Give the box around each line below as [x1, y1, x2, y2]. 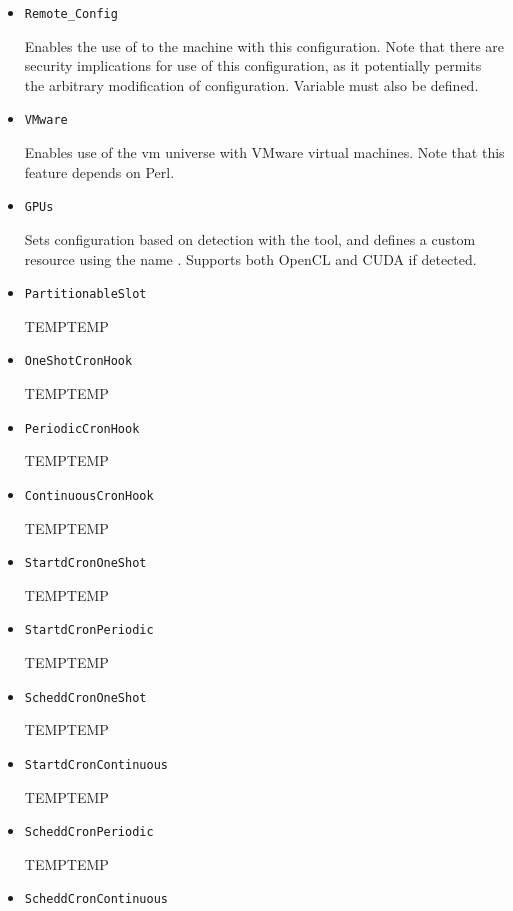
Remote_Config [24, 7, 118, 21]
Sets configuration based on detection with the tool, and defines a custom [24, 228, 476, 249]
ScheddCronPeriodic [24, 825, 154, 840]
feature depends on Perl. [24, 161, 175, 182]
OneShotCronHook [24, 354, 133, 369]
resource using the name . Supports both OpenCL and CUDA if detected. [24, 248, 477, 269]
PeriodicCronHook [24, 421, 140, 436]
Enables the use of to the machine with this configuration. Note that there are [24, 35, 505, 56]
